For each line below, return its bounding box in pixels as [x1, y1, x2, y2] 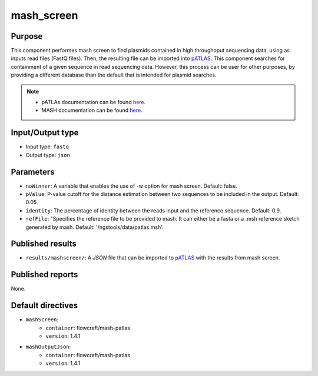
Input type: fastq [25, 143, 69, 150]
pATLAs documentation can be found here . [41, 99, 146, 106]
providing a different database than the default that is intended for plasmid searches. [11, 71, 217, 79]
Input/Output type [11, 128, 79, 138]
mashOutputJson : [25, 343, 71, 350]
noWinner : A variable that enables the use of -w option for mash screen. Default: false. [25, 182, 238, 189]
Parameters [11, 167, 55, 177]
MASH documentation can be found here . [41, 107, 143, 114]
